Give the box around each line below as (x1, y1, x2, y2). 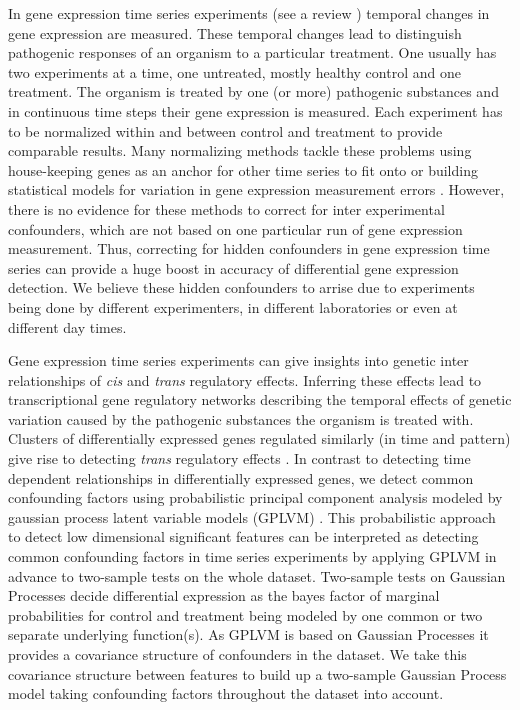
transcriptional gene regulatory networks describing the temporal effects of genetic (8, 389, 512, 410)
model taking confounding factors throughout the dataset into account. (8, 683, 444, 704)
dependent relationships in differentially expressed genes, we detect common (8, 467, 474, 488)
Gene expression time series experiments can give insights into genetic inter (8, 350, 469, 371)
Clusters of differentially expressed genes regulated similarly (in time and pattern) (8, 428, 511, 449)
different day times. (8, 316, 127, 337)
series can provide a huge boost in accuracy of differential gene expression (8, 257, 459, 278)
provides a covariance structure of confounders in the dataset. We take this (8, 644, 467, 664)
